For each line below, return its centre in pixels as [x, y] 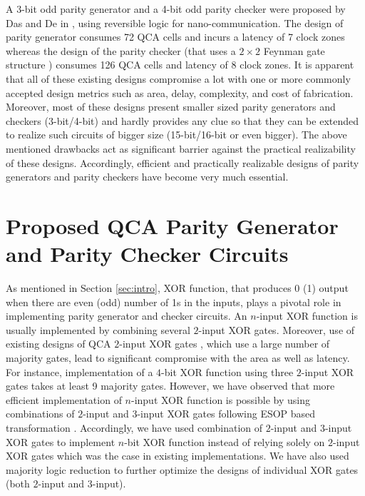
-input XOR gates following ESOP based [226, 414]
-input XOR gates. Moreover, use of [277, 329]
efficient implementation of [64, 399]
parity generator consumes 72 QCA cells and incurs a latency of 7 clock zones [175, 37]
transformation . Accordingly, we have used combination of [134, 427]
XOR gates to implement [61, 441]
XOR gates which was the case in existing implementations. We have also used [178, 456]
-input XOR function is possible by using [221, 399]
